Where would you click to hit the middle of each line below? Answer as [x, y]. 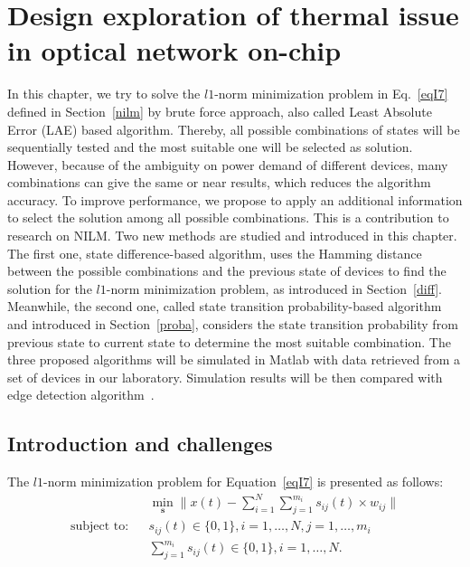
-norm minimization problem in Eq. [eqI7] [331, 94]
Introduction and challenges [140, 444]
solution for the [50, 288]
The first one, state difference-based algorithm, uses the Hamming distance [215, 253]
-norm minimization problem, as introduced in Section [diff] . [274, 288]
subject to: [99, 527]
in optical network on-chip [174, 50]
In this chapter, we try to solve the [104, 94]
